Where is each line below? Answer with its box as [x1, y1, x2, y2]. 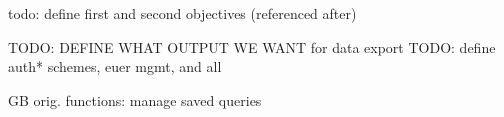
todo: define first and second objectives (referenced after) [8, 3, 357, 23]
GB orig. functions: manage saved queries [8, 89, 262, 110]
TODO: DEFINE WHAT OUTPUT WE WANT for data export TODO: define [8, 36, 496, 57]
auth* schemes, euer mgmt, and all [8, 56, 222, 77]
